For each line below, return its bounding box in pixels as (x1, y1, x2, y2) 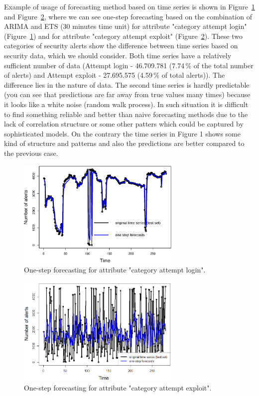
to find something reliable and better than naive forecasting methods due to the (4, 109, 248, 119)
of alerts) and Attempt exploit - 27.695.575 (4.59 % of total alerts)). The (4, 70, 225, 80)
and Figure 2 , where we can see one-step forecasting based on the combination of (4, 11, 252, 21)
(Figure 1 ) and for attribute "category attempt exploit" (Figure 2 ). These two (4, 30, 243, 41)
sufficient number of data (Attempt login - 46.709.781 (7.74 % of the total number (4, 60, 254, 70)
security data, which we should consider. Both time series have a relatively (4, 50, 232, 60)
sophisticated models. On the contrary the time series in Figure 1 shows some (4, 128, 241, 138)
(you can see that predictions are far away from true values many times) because (4, 89, 251, 100)
